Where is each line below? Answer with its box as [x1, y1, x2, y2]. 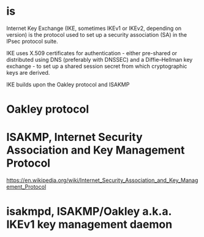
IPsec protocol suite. [6, 37, 58, 45]
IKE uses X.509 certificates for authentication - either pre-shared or [6, 49, 178, 56]
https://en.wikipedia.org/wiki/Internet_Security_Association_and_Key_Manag [6, 176, 198, 184]
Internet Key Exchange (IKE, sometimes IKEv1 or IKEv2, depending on [6, 24, 182, 32]
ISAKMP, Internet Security [6, 130, 143, 145]
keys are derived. [6, 69, 50, 76]
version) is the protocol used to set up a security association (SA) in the [6, 31, 187, 38]
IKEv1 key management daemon [6, 217, 173, 231]
